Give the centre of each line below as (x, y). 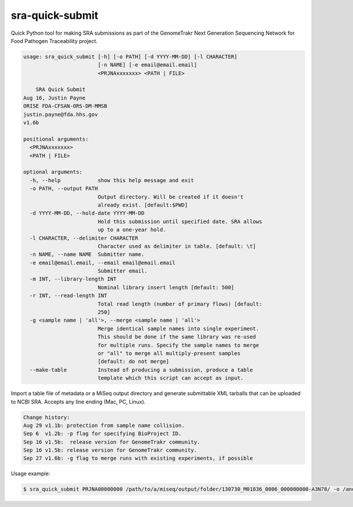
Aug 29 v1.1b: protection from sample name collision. (104, 425)
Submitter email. (122, 271)
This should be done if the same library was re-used (176, 337)
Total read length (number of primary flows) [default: (180, 304)
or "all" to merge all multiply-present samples (169, 353)
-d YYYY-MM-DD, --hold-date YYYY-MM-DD (87, 213)
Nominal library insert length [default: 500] (166, 287)
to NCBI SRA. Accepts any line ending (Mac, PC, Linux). (78, 402)
